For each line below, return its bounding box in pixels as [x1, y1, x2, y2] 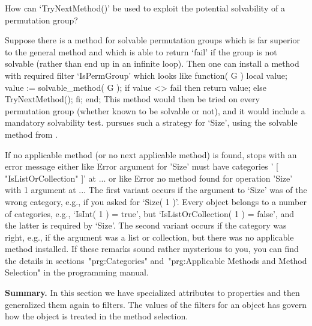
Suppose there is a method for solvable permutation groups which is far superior [5, 34, 300, 46]
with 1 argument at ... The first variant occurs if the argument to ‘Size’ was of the [5, 183, 307, 196]
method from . [5, 128, 58, 140]
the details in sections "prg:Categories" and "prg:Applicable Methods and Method [5, 254, 307, 266]
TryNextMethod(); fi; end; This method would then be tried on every [5, 93, 260, 105]
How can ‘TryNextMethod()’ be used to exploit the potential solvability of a [5, 2, 285, 14]
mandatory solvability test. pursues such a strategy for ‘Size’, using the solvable [5, 116, 298, 129]
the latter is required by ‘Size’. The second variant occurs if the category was [5, 219, 287, 232]
